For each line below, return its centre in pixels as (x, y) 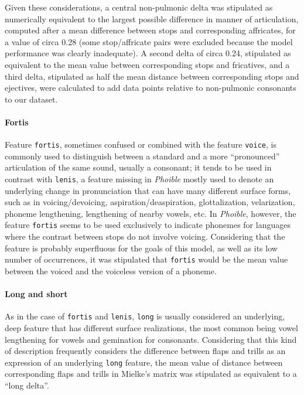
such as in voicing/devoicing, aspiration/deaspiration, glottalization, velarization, (150, 202)
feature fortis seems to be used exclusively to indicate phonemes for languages (148, 225)
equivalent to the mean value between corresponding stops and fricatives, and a (147, 64)
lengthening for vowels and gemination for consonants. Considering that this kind (151, 339)
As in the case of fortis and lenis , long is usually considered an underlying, (145, 316)
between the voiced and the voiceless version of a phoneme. (111, 270)
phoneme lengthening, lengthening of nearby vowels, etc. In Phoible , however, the (151, 213)
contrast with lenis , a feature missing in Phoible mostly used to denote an (139, 178)
